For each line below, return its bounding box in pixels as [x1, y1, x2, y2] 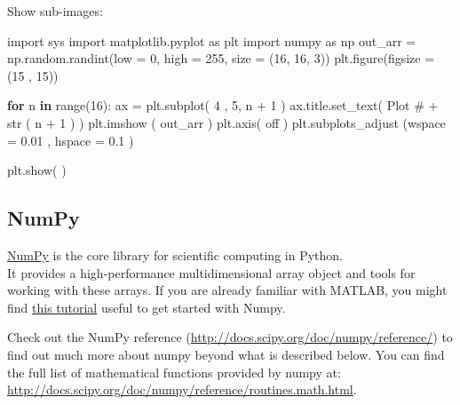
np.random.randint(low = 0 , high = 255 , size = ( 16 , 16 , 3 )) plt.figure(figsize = [7, 49, 435, 67]
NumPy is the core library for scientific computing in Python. [7, 245, 343, 264]
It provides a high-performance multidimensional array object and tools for [7, 263, 416, 282]
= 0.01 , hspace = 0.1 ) [7, 131, 134, 149]
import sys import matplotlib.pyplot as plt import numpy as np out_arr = [7, 31, 416, 50]
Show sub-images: [7, 2, 103, 20]
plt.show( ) [7, 161, 67, 179]
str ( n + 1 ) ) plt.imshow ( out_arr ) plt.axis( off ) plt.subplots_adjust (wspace [7, 113, 446, 131]
